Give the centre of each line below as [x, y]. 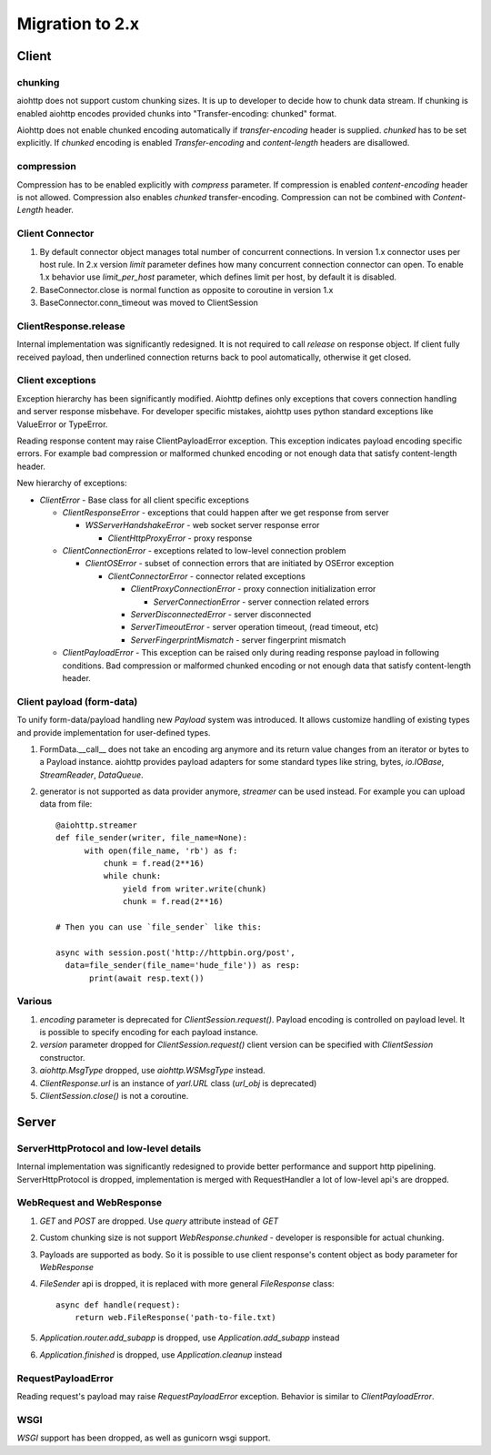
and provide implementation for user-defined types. [114, 732]
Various [35, 1002]
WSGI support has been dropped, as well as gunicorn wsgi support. [144, 1438]
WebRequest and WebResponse [90, 1203]
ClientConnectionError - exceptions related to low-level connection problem [204, 551]
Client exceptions [56, 381]
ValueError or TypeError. [62, 424]
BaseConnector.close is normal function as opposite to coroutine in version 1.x [186, 290]
